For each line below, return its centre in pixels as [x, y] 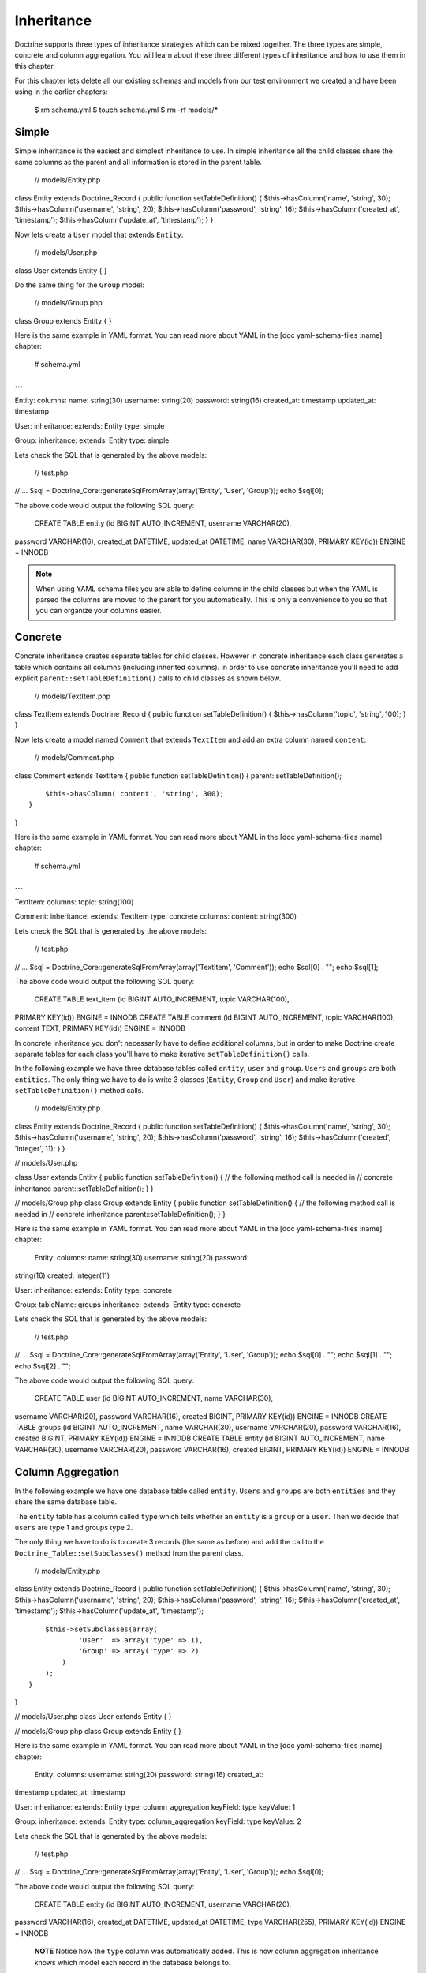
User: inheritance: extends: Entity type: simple [90, 425]
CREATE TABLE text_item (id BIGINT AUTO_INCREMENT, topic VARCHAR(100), [162, 999]
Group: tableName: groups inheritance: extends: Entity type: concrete [127, 1304]
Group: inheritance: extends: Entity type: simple [92, 440]
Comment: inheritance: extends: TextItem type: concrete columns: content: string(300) [156, 916]
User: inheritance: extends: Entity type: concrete [93, 1290]
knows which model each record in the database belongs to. [133, 1962]
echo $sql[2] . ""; [43, 1366]
